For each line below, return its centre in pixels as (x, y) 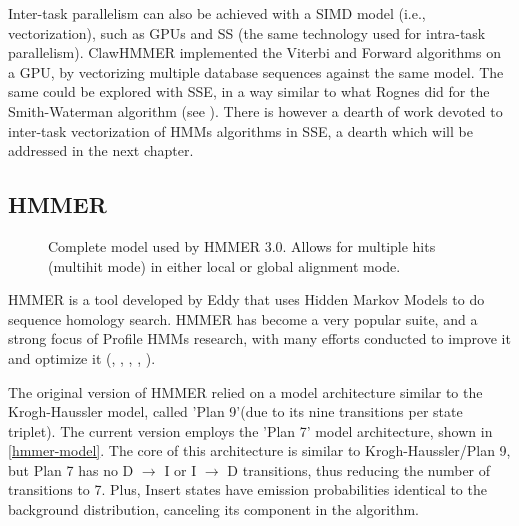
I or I (180, 469)
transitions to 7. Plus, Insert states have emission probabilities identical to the (247, 489)
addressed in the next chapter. (101, 150)
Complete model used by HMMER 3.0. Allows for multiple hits (242, 245)
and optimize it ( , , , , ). (82, 357)
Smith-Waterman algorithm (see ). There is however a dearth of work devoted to (255, 110)
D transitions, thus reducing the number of (359, 469)
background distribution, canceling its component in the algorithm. (213, 509)
